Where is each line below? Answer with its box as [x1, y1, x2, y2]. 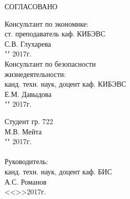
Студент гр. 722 [5, 115, 54, 126]
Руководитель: [5, 156, 48, 167]
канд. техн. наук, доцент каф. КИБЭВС [5, 78, 126, 89]
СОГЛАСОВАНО [5, 1, 58, 11]
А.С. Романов [5, 176, 47, 187]
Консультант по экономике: [5, 18, 89, 29]
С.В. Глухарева [5, 38, 51, 49]
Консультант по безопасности [5, 58, 96, 69]
